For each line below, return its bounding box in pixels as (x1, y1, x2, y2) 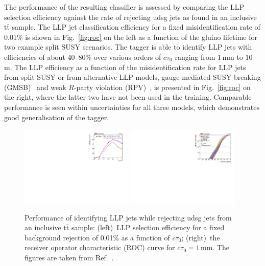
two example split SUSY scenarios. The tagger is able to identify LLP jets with (4, 41, 252, 52)
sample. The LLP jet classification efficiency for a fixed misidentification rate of (12, 21, 260, 32)
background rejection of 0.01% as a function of (25, 232, 170, 242)
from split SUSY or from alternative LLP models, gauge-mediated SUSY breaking (4, 72, 261, 82)
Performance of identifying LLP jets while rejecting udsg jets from (25, 212, 232, 223)
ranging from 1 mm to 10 (175, 51, 253, 62)
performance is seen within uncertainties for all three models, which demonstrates (4, 101, 260, 112)
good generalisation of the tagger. (4, 112, 109, 122)
